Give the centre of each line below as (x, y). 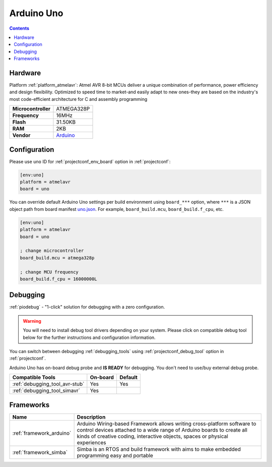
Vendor (21, 135)
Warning (32, 321)
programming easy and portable (115, 455)
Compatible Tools (34, 377)
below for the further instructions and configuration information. (89, 337)
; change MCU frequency (49, 272)
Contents (19, 28)
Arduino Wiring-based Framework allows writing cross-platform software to (166, 424)
